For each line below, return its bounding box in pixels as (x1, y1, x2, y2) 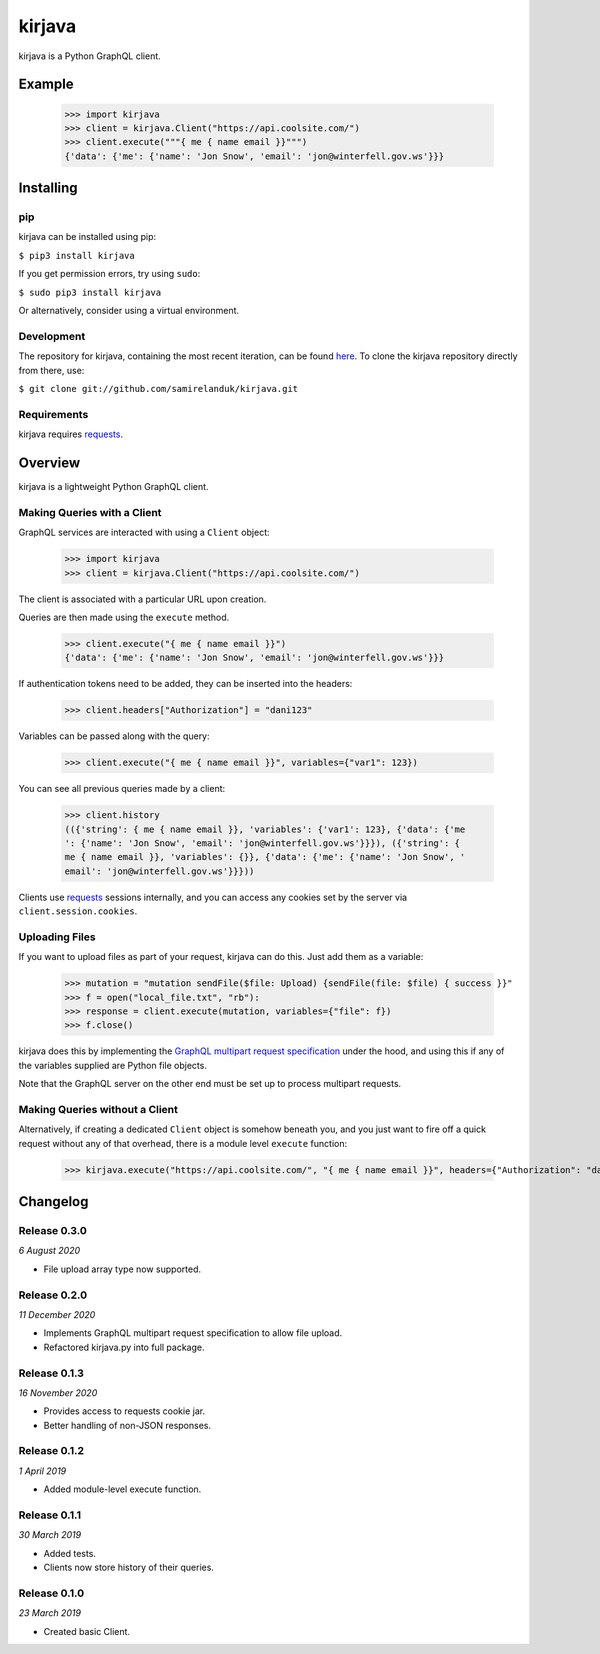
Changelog (18, 1193, 89, 1210)
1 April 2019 (18, 1465, 67, 1477)
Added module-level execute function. (43, 1483, 202, 1495)
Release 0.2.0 (18, 1288, 88, 1302)
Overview (18, 454, 81, 471)
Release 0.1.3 (18, 1366, 85, 1380)
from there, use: (18, 364, 85, 376)
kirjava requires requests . (18, 428, 124, 440)
